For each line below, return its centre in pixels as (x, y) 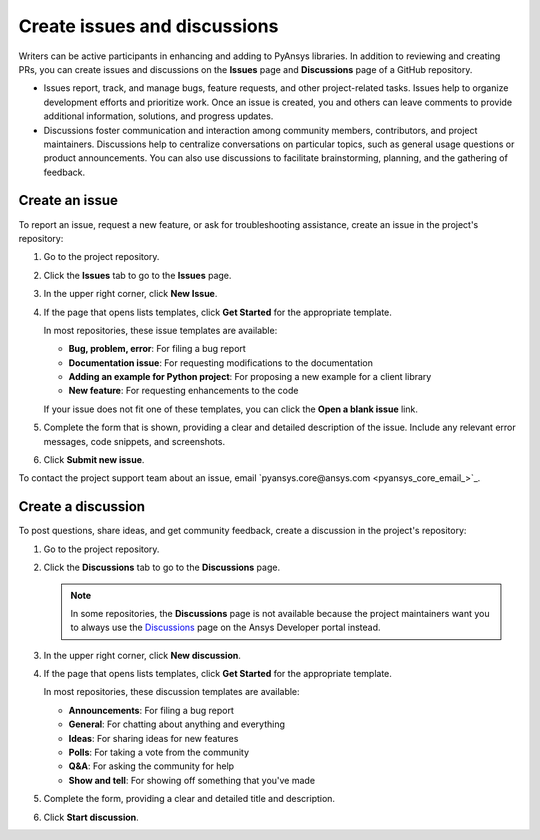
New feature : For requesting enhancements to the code (183, 391)
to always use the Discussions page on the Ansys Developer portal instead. (225, 627)
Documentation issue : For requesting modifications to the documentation (221, 362)
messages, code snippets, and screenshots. (134, 441)
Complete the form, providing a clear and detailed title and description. (189, 799)
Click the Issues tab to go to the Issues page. (137, 275)
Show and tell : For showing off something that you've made (191, 780)
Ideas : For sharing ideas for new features (153, 738)
